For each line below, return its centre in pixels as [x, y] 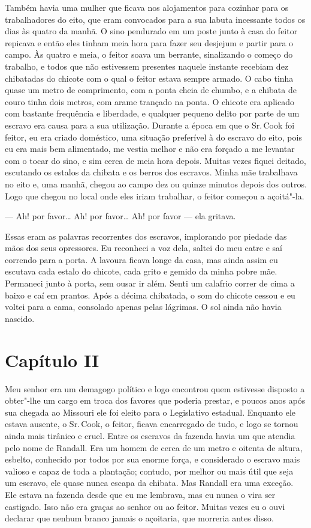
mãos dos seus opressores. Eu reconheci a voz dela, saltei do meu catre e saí [144, 248]
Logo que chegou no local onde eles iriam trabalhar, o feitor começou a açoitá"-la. [155, 196]
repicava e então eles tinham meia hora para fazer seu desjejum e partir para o [149, 42]
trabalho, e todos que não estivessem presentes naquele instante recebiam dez [147, 66]
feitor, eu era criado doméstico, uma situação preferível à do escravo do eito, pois [153, 137]
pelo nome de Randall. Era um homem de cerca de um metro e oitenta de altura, [154, 447]
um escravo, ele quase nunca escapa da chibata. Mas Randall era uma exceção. [149, 483]
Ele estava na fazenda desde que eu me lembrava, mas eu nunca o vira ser [140, 494]
